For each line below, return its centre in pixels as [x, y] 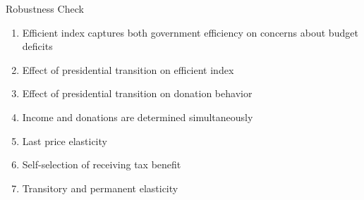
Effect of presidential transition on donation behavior [137, 93]
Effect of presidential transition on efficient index [128, 69]
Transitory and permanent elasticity [100, 188]
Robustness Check [45, 8]
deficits [37, 46]
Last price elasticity [65, 140]
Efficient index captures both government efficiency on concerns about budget [190, 32]
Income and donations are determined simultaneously [138, 117]
